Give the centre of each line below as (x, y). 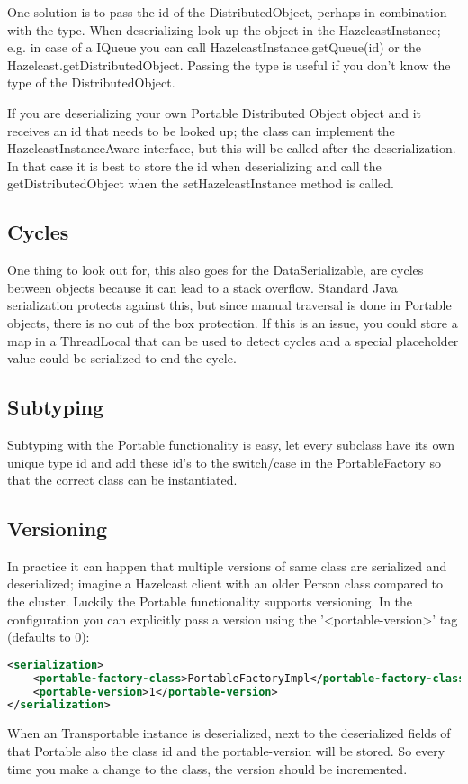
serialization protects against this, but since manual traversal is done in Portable (229, 305)
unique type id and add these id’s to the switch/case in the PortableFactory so (224, 462)
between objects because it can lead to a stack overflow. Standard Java (202, 287)
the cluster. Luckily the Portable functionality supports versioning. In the (210, 602)
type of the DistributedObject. (91, 82)
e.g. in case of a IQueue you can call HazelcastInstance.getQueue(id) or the (214, 47)
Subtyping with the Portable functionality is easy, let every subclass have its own (231, 444)
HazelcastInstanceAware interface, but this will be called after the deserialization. (232, 148)
